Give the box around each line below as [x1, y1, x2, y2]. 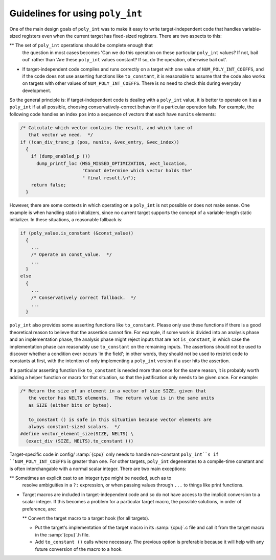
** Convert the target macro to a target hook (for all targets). [22, 515, 150, 521]
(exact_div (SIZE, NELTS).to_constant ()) [26, 438, 134, 444]
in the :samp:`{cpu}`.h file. [35, 531, 90, 538]
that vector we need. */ [28, 132, 94, 138]
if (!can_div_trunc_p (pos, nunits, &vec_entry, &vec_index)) [20, 139, 179, 145]
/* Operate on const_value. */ [31, 252, 112, 258]
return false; [31, 182, 66, 188]
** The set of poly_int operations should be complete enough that [9, 42, 153, 49]
